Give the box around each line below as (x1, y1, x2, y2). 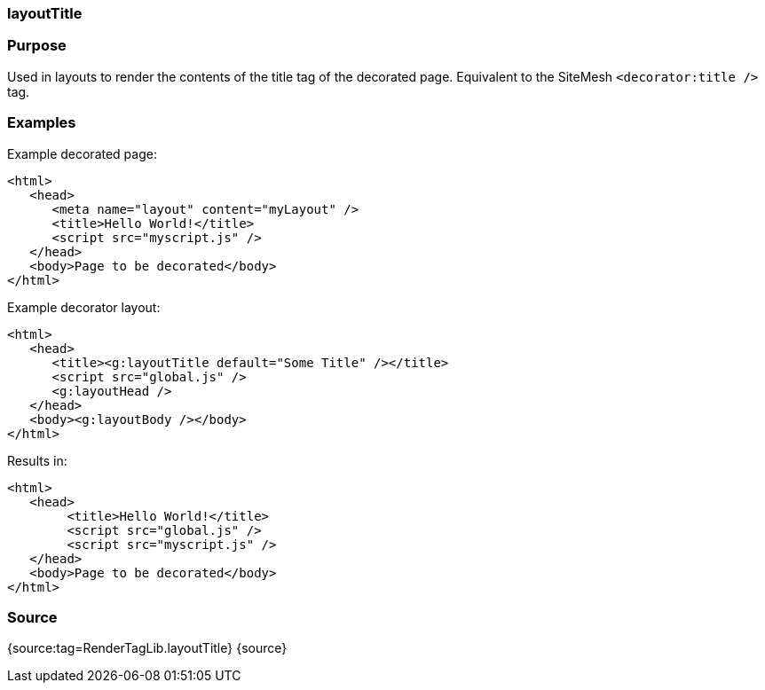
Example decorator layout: (7, 299, 161, 315)
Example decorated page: (7, 145, 157, 161)
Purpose (7, 36, 67, 55)
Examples (7, 114, 76, 132)
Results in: (7, 452, 67, 468)
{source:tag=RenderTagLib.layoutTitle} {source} (7, 640, 288, 656)
